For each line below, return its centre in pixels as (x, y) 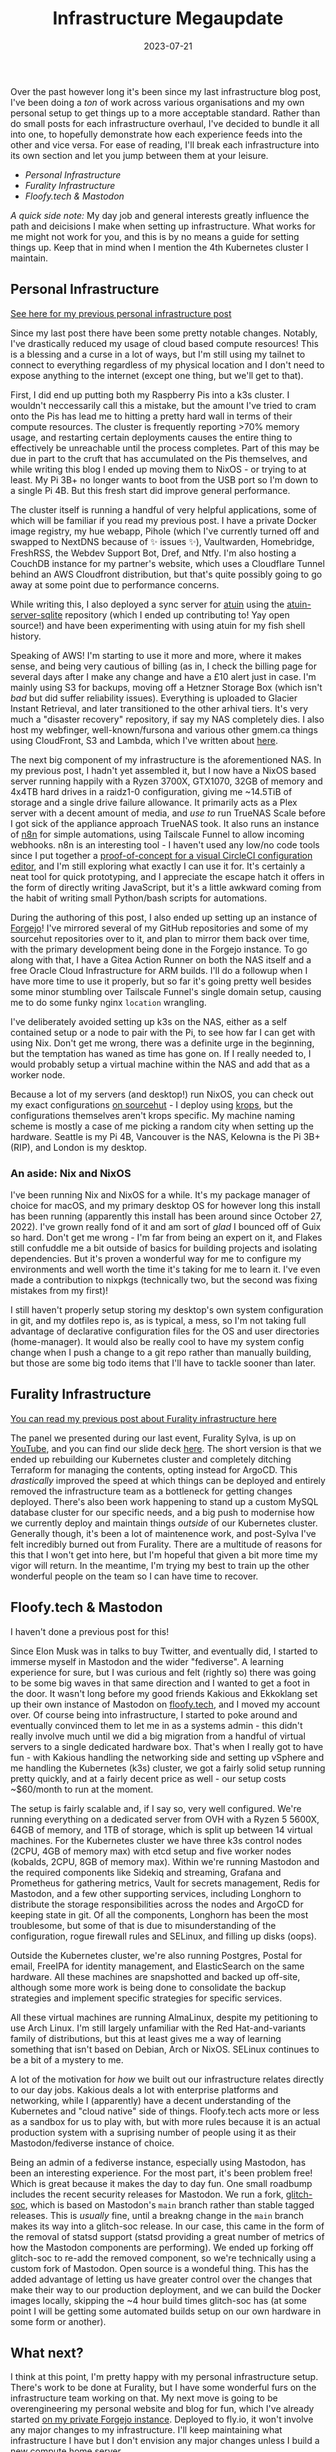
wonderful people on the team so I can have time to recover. (134, 1576)
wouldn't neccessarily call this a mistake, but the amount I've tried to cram (163, 405)
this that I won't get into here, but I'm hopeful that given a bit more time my (164, 1554)
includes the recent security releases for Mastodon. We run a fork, (147, 2194)
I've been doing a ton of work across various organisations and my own (157, 102)
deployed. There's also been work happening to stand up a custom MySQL (164, 1501)
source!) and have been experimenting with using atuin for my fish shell (158, 625)
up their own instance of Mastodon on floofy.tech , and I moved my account (165, 1704)
